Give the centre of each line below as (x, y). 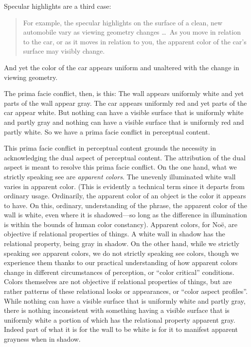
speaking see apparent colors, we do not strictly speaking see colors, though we (121, 253)
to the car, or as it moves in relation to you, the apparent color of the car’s (135, 41)
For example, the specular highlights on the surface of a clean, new (123, 22)
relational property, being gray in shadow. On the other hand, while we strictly (122, 243)
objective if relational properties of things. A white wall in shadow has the (115, 234)
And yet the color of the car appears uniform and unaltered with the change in (122, 67)
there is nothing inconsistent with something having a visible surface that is (117, 310)
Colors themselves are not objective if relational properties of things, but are (118, 281)
